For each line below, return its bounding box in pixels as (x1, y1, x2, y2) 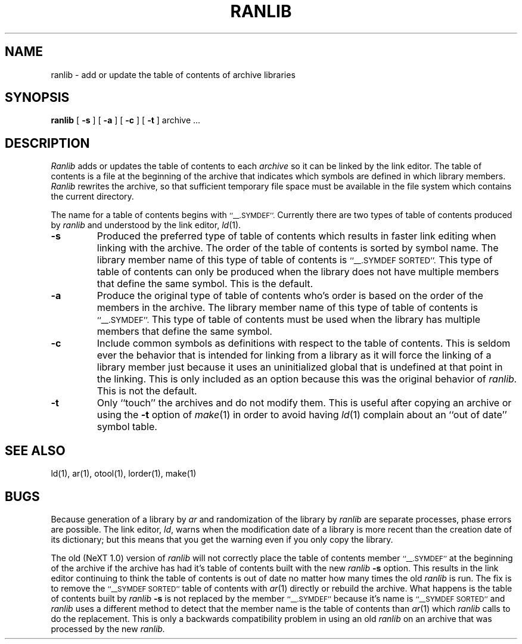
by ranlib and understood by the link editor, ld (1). (51, 220, 241, 231)
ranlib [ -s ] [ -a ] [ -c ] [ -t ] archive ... (51, 115, 201, 126)
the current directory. (51, 191, 134, 202)
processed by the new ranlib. (51, 623, 165, 634)
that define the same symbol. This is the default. (97, 278, 313, 290)
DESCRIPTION (5, 135, 90, 151)
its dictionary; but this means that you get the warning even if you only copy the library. (51, 534, 393, 545)
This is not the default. (97, 385, 197, 397)
